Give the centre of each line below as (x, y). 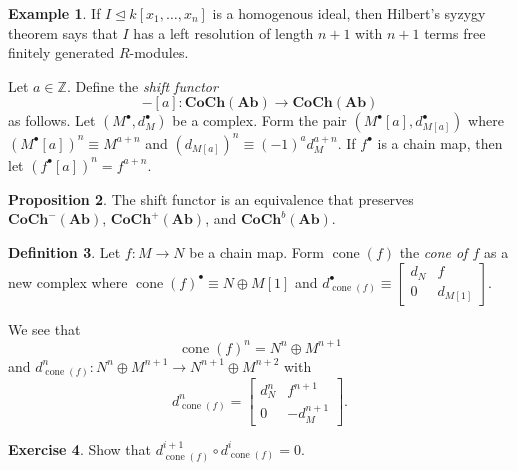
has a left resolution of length (223, 32)
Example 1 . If (54, 13)
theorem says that (63, 32)
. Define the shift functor (142, 85)
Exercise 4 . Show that (80, 448)
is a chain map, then (440, 142)
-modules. (159, 52)
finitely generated (61, 52)
